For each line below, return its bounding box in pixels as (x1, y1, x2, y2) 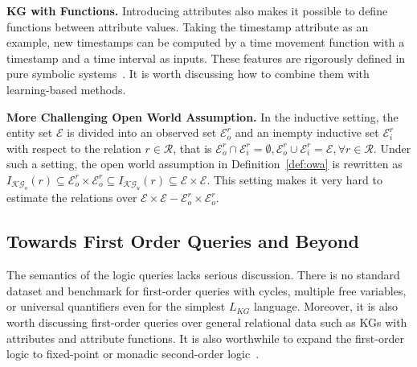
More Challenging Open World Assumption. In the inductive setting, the (6, 108, 399, 125)
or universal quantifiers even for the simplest (6, 298, 226, 315)
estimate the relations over (6, 189, 137, 206)
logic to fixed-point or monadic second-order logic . (6, 345, 260, 362)
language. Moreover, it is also (253, 298, 399, 315)
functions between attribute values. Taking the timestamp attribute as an (6, 18, 369, 35)
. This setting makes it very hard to (206, 171, 382, 188)
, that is (173, 139, 212, 156)
